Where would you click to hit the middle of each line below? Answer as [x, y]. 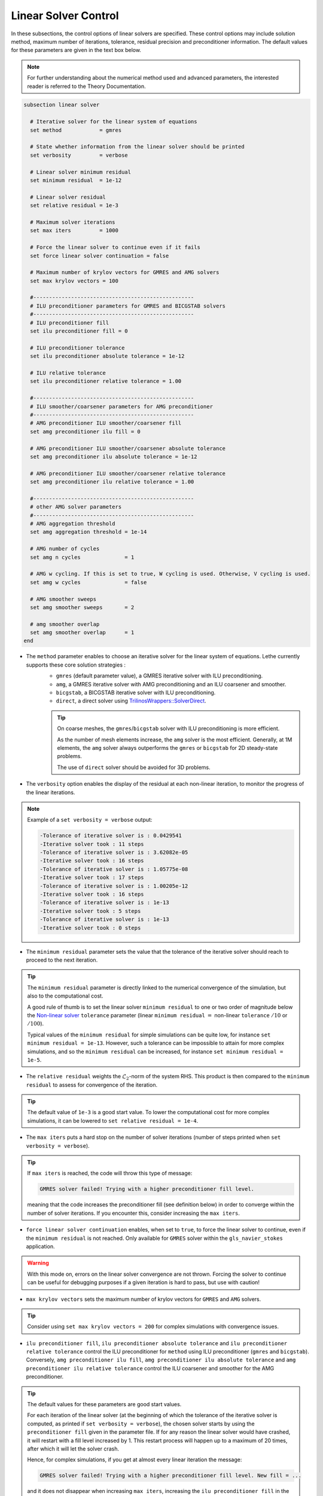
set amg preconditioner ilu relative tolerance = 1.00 [112, 482]
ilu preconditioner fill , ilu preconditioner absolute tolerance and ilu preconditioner [157, 1343]
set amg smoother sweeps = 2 [82, 607]
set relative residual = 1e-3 [74, 206]
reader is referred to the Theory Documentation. [86, 86]
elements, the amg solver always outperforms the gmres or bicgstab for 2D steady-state [167, 747]
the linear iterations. [51, 792]
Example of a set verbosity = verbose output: [90, 820]
